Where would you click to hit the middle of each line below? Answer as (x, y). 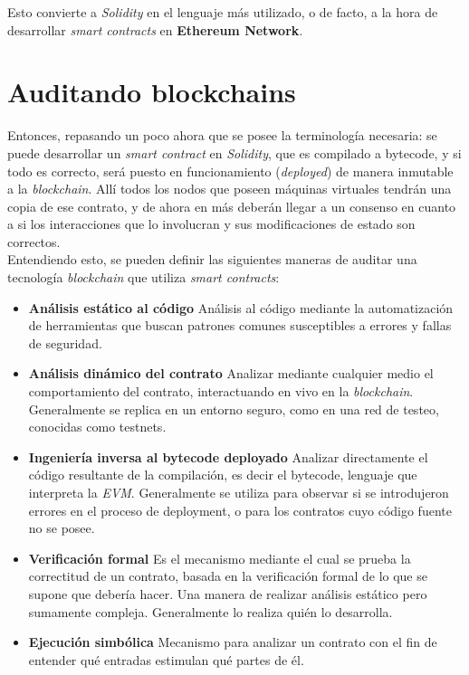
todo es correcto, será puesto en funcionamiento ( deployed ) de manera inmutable (230, 171)
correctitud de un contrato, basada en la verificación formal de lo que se (228, 576)
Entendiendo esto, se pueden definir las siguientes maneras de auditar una (212, 259)
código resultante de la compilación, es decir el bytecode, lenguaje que (223, 475)
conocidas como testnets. (97, 427)
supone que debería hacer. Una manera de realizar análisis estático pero (228, 593)
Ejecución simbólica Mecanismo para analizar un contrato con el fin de (233, 642)
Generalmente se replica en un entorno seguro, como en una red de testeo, (234, 409)
